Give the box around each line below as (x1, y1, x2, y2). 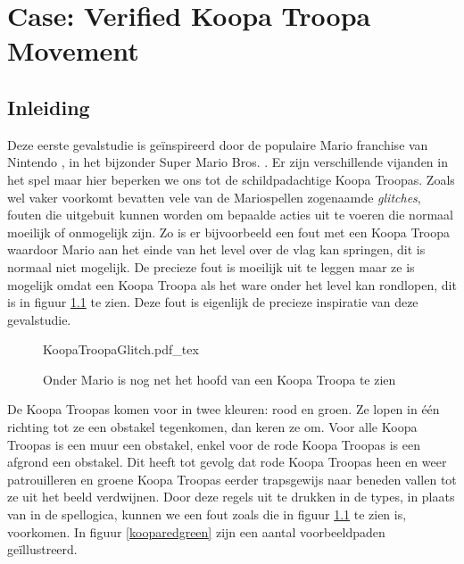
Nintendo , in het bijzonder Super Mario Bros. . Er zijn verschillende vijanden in (7, 153, 448, 171)
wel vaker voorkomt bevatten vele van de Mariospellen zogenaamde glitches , (7, 187, 421, 206)
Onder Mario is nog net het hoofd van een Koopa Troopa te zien (43, 369, 396, 388)
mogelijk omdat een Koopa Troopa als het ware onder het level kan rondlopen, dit (7, 275, 457, 294)
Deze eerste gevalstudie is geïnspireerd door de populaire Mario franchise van (7, 135, 428, 153)
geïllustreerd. (7, 540, 78, 559)
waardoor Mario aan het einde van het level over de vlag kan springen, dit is (7, 240, 426, 259)
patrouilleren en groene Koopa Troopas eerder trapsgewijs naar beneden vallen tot (7, 469, 457, 488)
